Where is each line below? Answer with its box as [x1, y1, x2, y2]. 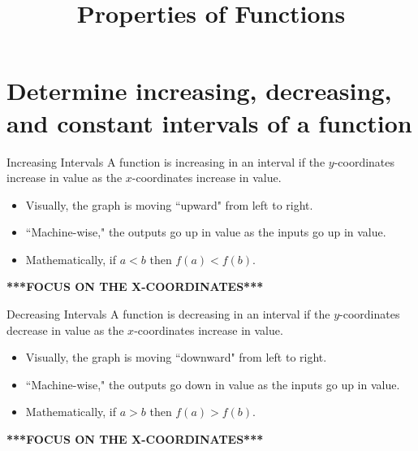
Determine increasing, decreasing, [6, 74, 392, 107]
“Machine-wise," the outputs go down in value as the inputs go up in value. [25, 375, 400, 392]
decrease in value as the [6, 321, 124, 338]
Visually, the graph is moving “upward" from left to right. [25, 196, 313, 213]
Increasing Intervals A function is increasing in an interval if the [6, 153, 325, 170]
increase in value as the [6, 169, 123, 186]
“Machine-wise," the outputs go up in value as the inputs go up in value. [25, 223, 386, 241]
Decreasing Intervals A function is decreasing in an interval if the [6, 306, 330, 323]
